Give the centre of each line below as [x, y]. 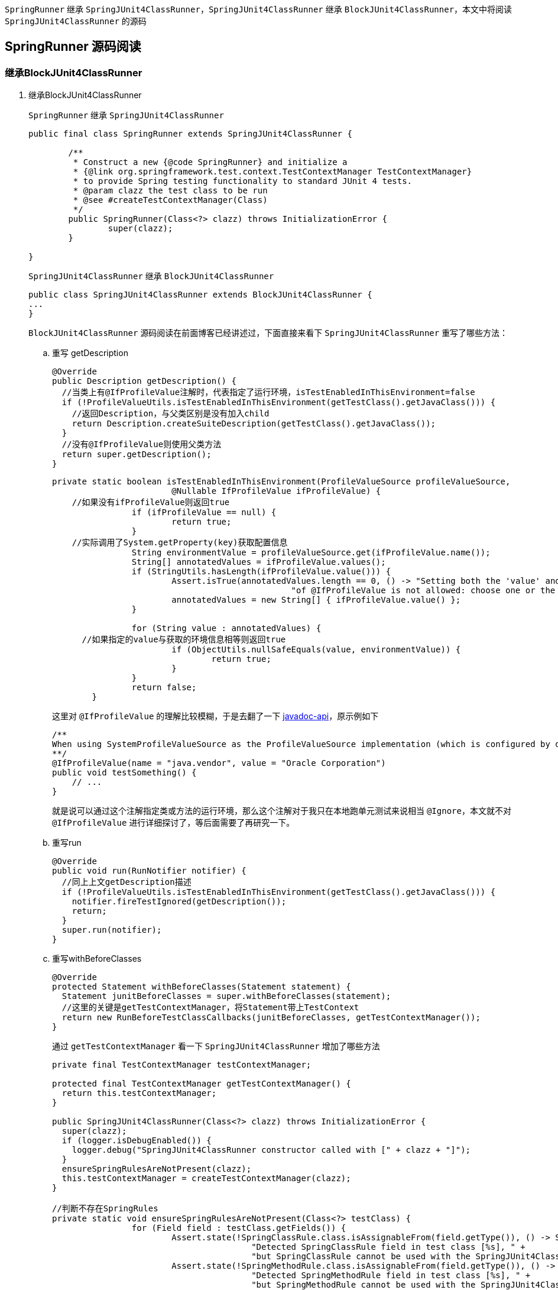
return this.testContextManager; [139, 1093]
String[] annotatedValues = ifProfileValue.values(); [259, 562]
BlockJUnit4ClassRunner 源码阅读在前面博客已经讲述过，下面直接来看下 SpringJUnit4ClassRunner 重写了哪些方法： [268, 333]
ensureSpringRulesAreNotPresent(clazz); [157, 1169]
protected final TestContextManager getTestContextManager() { [202, 1084]
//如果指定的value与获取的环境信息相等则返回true [184, 640]
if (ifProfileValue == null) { [204, 513]
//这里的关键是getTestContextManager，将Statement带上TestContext [210, 1008]
